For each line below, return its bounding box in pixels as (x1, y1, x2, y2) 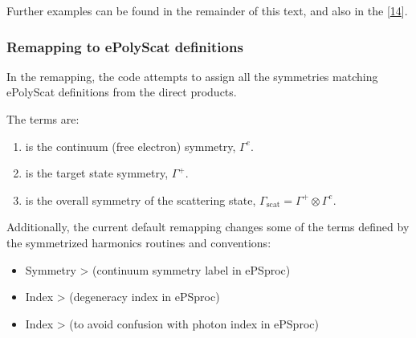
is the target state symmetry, (25, 165, 169, 181)
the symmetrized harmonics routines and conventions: (6, 234, 271, 250)
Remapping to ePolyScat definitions (6, 36, 243, 56)
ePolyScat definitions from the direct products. (6, 83, 237, 100)
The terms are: (6, 111, 80, 127)
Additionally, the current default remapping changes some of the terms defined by (6, 218, 410, 235)
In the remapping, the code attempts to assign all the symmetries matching (6, 67, 378, 84)
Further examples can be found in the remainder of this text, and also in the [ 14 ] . (6, 2, 408, 18)
